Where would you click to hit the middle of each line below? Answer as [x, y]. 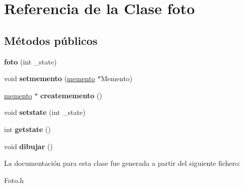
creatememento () [71, 95]
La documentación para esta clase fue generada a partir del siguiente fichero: [123, 163]
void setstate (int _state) [45, 112]
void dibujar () [28, 146]
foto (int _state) [30, 61]
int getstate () [27, 129]
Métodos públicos [51, 40]
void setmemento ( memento [50, 78]
